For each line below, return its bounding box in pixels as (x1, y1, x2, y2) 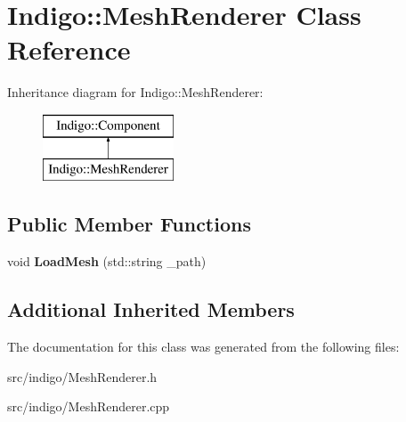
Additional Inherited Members (7, 296, 295, 323)
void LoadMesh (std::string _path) (7, 252, 207, 271)
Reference (7, 31, 131, 68)
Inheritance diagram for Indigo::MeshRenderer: (7, 83, 264, 101)
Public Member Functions (7, 210, 251, 238)
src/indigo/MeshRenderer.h (7, 367, 158, 385)
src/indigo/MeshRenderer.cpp (7, 397, 170, 416)
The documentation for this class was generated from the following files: (7, 337, 400, 356)
